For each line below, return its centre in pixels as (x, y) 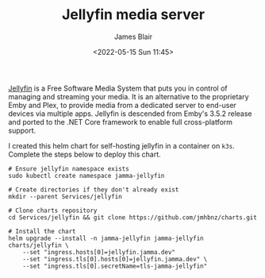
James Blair (133, 37)
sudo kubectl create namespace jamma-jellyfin (86, 176)
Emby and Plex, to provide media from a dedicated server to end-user (122, 105)
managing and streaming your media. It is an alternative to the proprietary (129, 96)
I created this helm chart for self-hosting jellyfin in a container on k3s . (122, 145)
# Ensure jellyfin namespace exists (69, 168)
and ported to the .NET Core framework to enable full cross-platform (120, 122)
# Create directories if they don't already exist (94, 189)
